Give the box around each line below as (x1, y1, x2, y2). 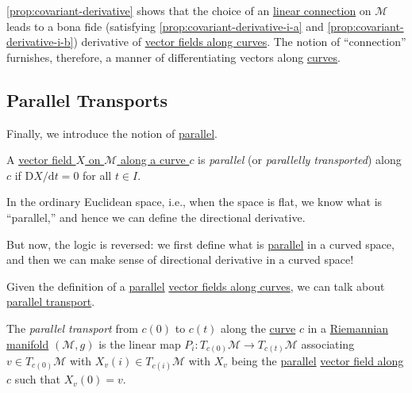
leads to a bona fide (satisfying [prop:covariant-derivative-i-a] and (6, 17, 324, 34)
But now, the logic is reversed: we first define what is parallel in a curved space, (6, 235, 395, 252)
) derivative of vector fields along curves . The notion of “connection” (73, 33, 406, 50)
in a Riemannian (307, 319, 388, 336)
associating (301, 335, 355, 352)
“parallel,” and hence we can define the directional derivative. (6, 208, 306, 225)
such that (14, 371, 60, 387)
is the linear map (98, 335, 181, 352)
